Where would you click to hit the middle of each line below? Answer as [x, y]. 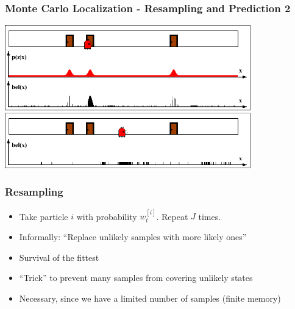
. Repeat [172, 216]
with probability [107, 216]
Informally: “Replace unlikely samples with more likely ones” [133, 237]
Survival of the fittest [59, 257]
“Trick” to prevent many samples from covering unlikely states [136, 278]
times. [210, 216]
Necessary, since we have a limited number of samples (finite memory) [150, 298]
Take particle [44, 216]
